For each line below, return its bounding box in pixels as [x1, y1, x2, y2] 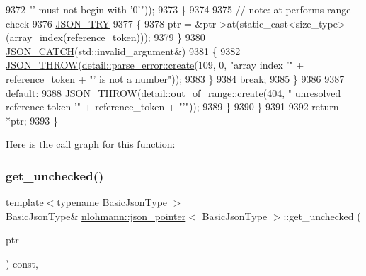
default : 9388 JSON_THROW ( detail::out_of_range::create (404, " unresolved [6, 85, 341, 100]
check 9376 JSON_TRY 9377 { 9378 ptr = [6, 16, 192, 30]
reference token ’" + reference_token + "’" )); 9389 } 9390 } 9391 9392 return [6, 99, 339, 114]
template [6, 195, 44, 209]
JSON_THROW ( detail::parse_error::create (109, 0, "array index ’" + [6, 57, 304, 72]
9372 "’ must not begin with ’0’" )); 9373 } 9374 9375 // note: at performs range [6, 2, 351, 16]
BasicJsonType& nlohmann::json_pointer [6, 208, 186, 223]
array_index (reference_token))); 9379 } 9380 [9, 30, 205, 45]
